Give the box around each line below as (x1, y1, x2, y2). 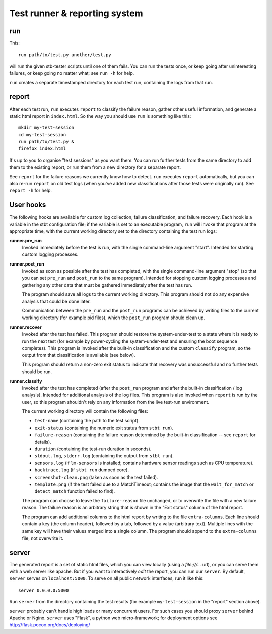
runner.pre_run (9, 237, 42, 243)
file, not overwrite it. (22, 535, 64, 541)
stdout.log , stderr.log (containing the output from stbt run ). (34, 453, 174, 459)
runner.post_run (9, 260, 45, 267)
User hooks (9, 201, 46, 209)
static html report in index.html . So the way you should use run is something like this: (9, 113, 191, 119)
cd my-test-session (18, 132, 66, 137)
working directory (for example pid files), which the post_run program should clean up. (22, 314, 205, 321)
